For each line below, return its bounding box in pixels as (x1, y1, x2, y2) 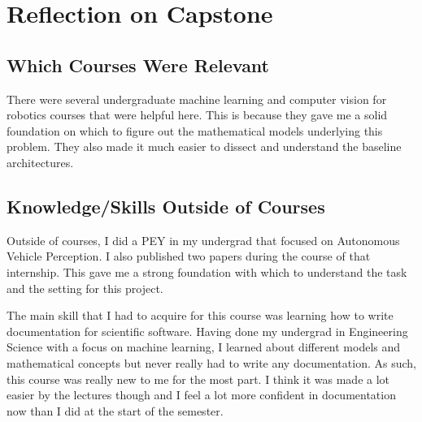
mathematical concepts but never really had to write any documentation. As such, (7, 354, 416, 371)
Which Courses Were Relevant (7, 52, 269, 77)
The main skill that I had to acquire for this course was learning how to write (7, 307, 394, 324)
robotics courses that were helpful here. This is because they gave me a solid (7, 106, 388, 123)
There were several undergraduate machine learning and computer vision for (7, 90, 387, 107)
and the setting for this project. (7, 279, 163, 296)
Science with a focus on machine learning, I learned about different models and (7, 338, 401, 355)
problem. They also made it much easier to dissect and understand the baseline (7, 138, 402, 155)
